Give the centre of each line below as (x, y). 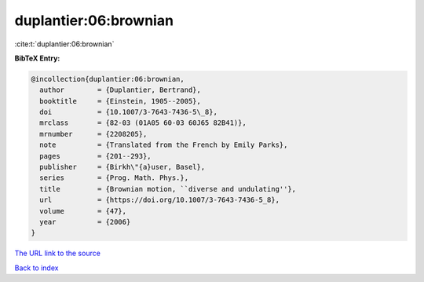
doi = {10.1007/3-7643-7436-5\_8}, (128, 112)
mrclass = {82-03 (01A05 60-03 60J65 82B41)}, (143, 123)
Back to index (37, 268)
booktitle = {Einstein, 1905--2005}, (121, 101)
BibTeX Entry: (37, 58)
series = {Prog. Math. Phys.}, (114, 178)
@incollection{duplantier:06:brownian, (108, 79)
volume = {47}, (83, 211)
